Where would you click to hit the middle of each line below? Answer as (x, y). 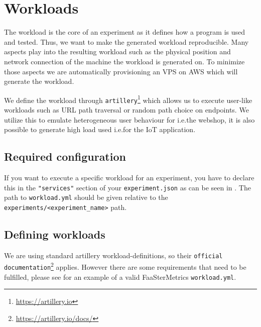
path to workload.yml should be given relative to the (86, 197)
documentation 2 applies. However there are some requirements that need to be (125, 266)
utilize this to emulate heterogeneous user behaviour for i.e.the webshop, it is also (129, 119)
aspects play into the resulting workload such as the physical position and (117, 51)
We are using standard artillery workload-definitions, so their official (113, 255)
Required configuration (65, 156)
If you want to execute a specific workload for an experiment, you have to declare (129, 177)
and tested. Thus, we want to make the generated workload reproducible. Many (126, 41)
